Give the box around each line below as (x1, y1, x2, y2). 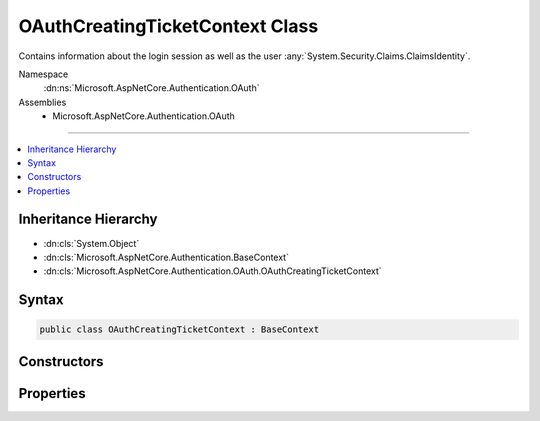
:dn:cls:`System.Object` (43, 237, 140, 249)
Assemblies (18, 96, 67, 108)
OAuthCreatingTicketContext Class (18, 15, 319, 37)
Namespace (18, 68, 69, 80)
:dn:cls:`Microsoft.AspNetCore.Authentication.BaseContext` (43, 251, 290, 263)
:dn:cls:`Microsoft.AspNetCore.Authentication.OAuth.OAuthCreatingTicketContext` (43, 265, 382, 277)
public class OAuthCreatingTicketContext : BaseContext (39, 324, 320, 335)
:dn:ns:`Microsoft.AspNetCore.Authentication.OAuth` (43, 82, 260, 94)
